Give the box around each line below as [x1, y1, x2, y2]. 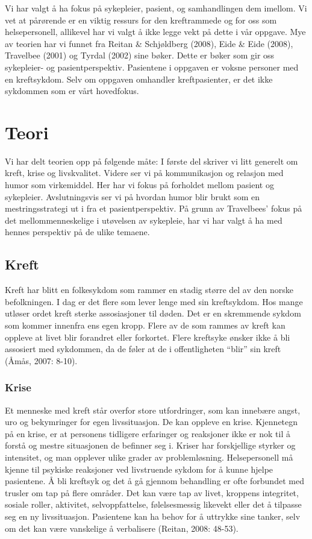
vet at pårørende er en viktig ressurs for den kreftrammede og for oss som [5, 13, 277, 26]
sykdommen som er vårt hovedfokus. [5, 84, 139, 97]
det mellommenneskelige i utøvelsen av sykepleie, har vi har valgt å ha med [5, 213, 282, 226]
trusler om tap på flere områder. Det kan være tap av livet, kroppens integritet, [5, 486, 299, 499]
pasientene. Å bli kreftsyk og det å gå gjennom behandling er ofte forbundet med [5, 474, 304, 487]
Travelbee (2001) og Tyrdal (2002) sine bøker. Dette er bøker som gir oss [5, 49, 275, 61]
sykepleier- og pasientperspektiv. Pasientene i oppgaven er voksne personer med [5, 60, 299, 73]
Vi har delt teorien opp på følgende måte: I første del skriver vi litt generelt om [5, 154, 298, 167]
